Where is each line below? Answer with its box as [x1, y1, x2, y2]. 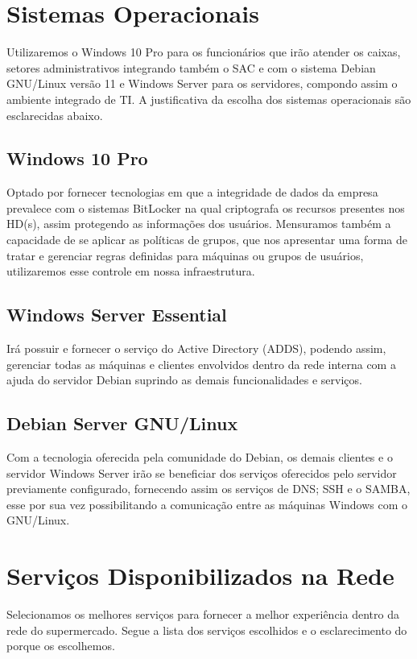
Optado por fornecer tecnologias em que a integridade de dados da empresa [6, 184, 378, 201]
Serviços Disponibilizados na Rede [6, 559, 394, 592]
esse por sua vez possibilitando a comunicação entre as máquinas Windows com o [6, 495, 408, 512]
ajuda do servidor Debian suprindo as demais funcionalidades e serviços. [6, 371, 362, 388]
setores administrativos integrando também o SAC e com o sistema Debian [6, 59, 376, 76]
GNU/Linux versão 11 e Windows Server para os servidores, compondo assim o [6, 75, 398, 92]
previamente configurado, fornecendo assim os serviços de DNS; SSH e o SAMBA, [6, 480, 411, 497]
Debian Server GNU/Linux [6, 411, 238, 436]
